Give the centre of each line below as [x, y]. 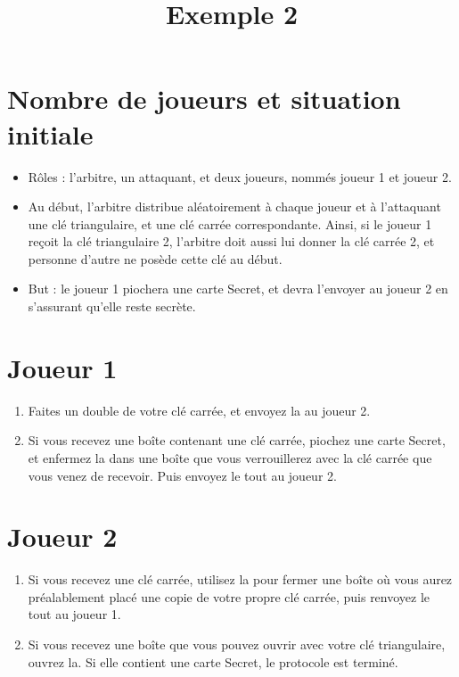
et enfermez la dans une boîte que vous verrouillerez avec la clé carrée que [230, 457]
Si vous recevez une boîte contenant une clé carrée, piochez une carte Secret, [237, 440]
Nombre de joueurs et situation [204, 99]
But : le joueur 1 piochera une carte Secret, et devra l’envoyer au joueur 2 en [238, 289]
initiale [50, 133]
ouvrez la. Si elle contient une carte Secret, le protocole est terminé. [213, 661]
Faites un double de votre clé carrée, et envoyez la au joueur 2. [199, 410]
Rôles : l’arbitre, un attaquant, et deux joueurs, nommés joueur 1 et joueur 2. [240, 176]
